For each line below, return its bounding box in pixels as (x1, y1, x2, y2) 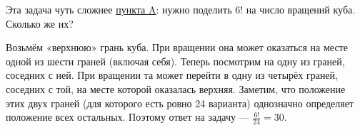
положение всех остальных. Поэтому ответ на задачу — (6, 109, 249, 124)
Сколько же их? (6, 16, 74, 31)
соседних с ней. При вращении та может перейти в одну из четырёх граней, (6, 67, 338, 82)
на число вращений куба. (246, 2, 356, 16)
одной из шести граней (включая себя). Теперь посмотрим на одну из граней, (6, 53, 345, 68)
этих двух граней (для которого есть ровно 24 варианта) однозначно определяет (6, 95, 354, 110)
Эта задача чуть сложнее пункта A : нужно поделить (6, 2, 232, 16)
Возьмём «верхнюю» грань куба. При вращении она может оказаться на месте (6, 40, 348, 55)
